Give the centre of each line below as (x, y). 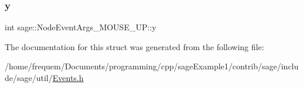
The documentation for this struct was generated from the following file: (135, 46)
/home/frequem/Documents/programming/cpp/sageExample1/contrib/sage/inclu (152, 66)
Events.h (68, 78)
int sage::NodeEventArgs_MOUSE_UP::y (81, 27)
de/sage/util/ (29, 78)
